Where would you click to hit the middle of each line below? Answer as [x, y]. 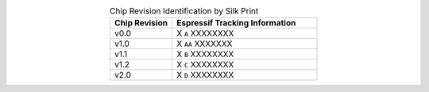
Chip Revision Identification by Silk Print [184, 11]
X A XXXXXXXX [205, 33]
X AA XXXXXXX [204, 44]
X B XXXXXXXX [205, 54]
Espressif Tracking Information [236, 23]
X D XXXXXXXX [205, 75]
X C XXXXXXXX [205, 65]
